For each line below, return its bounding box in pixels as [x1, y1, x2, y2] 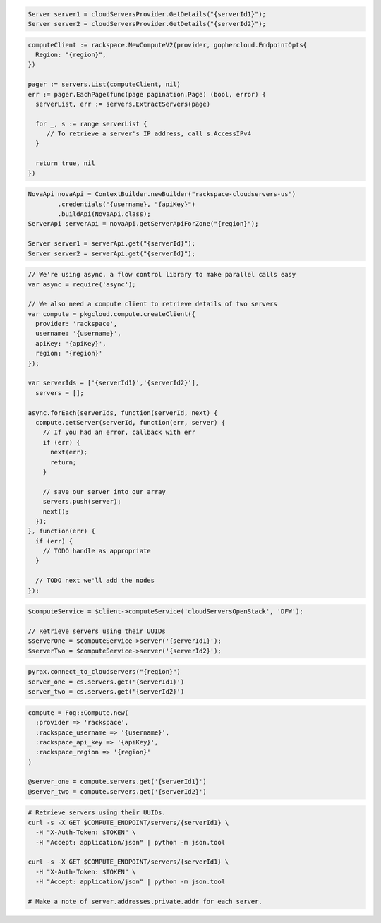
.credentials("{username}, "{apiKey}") [57, 200, 195, 208]
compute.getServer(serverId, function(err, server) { [35, 418, 226, 426]
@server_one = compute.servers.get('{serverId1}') [28, 778, 207, 786]
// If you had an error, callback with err [42, 428, 195, 437]
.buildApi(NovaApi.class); [57, 210, 151, 218]
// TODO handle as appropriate [42, 547, 151, 555]
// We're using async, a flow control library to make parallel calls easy [28, 270, 296, 279]
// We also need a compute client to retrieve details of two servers [28, 300, 278, 308]
